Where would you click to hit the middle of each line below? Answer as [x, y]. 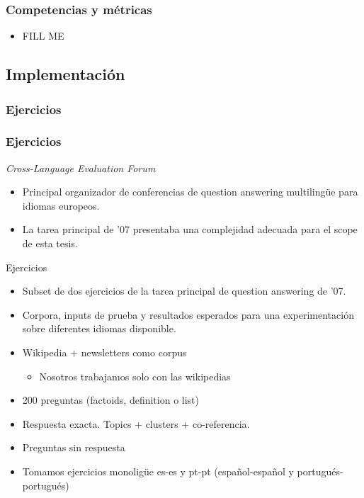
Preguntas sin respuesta [74, 447]
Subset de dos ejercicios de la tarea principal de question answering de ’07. [184, 291]
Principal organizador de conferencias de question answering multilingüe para [190, 192]
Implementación [66, 74]
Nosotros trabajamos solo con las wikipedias [135, 376]
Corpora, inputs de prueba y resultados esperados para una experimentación [188, 314]
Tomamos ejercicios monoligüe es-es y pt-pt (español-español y [158, 471]
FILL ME [43, 36]
